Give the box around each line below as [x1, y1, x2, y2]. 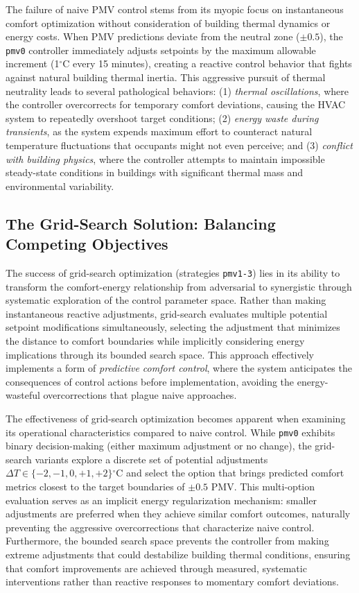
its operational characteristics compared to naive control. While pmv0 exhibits [6, 424, 335, 439]
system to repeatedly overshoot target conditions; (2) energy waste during [6, 110, 319, 125]
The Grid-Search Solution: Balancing [6, 212, 276, 234]
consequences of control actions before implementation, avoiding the [6, 374, 295, 388]
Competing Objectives [6, 233, 168, 255]
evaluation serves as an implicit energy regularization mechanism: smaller [6, 492, 317, 507]
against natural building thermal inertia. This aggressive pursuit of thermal [6, 70, 326, 85]
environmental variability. [6, 178, 114, 193]
